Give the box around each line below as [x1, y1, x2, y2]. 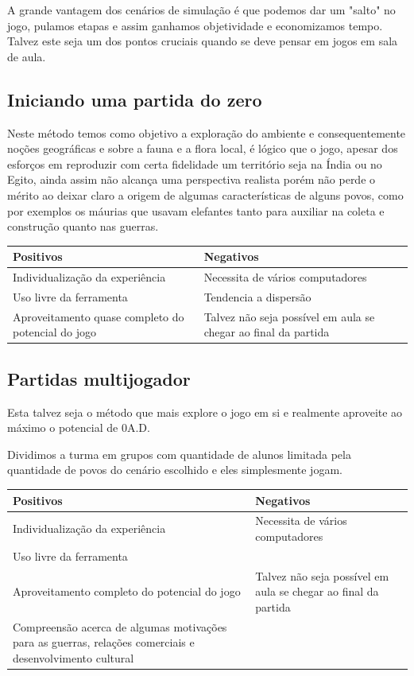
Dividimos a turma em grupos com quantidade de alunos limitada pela [7, 445, 351, 462]
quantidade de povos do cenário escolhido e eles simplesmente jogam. [7, 461, 342, 478]
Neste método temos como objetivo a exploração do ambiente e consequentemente [7, 124, 406, 141]
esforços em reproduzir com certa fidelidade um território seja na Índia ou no [7, 155, 382, 172]
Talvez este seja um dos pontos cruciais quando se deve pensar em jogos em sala [7, 33, 398, 49]
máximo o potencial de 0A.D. [7, 419, 150, 436]
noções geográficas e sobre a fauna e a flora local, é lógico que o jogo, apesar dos [7, 140, 398, 157]
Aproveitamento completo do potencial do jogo [13, 583, 241, 600]
